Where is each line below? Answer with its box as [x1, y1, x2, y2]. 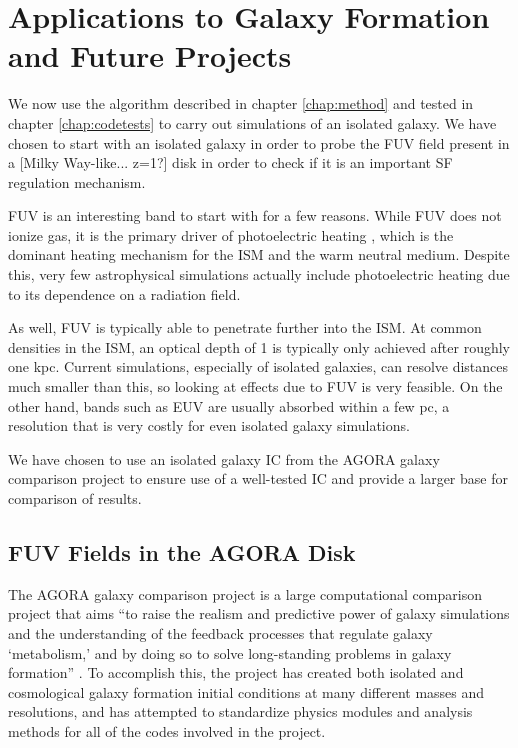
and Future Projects [8, 35, 292, 76]
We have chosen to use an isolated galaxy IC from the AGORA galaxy [8, 448, 440, 469]
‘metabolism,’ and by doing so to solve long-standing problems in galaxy [8, 642, 452, 663]
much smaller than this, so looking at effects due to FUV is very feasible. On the [8, 376, 503, 397]
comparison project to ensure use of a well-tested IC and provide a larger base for [8, 468, 508, 489]
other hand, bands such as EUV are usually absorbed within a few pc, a [8, 395, 450, 416]
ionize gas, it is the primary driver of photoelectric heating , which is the [8, 224, 454, 245]
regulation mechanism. [8, 171, 146, 192]
